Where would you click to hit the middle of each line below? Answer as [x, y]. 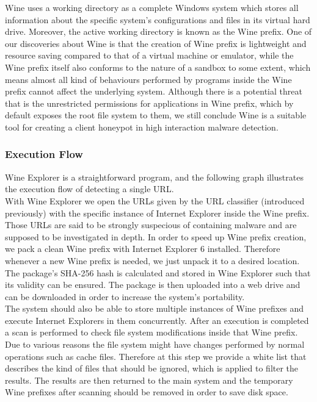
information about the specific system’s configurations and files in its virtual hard [158, 19]
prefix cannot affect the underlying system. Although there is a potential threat [154, 91]
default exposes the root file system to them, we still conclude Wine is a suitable [156, 115]
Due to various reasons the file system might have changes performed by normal [155, 344]
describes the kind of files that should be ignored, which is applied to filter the [152, 368]
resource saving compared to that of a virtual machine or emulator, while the [149, 55]
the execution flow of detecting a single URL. [89, 189]
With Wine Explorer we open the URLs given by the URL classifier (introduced [155, 200]
